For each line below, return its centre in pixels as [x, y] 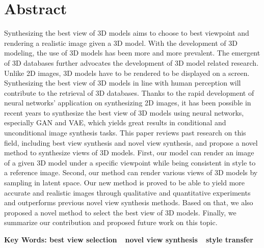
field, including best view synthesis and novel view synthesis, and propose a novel [131, 142]
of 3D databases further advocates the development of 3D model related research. [131, 62]
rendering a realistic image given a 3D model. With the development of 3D [121, 43]
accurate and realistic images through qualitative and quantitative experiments [127, 192]
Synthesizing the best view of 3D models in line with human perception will [123, 83]
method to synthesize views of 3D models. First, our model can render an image [129, 153]
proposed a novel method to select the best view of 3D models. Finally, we [120, 212]
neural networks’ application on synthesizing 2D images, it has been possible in [128, 103]
